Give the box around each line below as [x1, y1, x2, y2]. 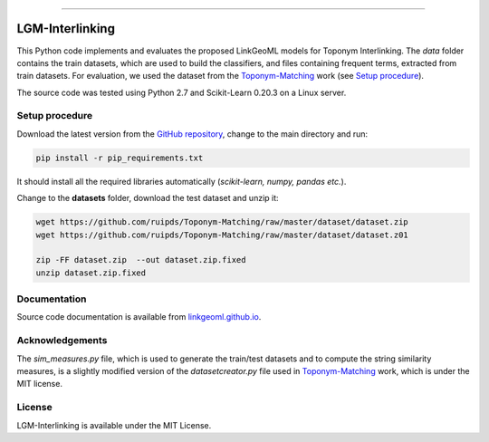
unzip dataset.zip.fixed [35, 267, 147, 278]
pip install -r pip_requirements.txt [35, 152, 204, 163]
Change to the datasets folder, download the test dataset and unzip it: [16, 193, 280, 204]
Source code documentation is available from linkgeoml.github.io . [16, 312, 262, 322]
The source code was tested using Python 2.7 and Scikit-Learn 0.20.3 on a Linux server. [16, 87, 347, 98]
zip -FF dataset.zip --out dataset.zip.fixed [35, 255, 246, 265]
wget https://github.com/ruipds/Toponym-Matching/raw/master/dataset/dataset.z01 [35, 229, 409, 240]
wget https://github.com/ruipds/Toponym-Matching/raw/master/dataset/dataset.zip [35, 217, 409, 227]
